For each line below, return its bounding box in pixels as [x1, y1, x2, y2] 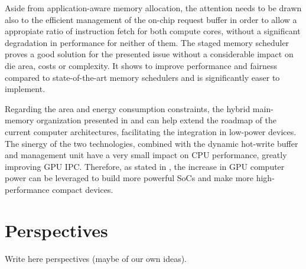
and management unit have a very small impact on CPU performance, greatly [5, 149, 287, 161]
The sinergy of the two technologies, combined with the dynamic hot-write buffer [5, 137, 298, 149]
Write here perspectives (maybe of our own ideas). [5, 252, 187, 264]
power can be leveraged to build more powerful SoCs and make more [5, 172, 254, 184]
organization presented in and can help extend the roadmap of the [37, 114, 276, 126]
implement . [5, 83, 45, 95]
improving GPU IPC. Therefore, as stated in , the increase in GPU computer [5, 160, 285, 172]
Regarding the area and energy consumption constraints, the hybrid [5, 102, 250, 114]
